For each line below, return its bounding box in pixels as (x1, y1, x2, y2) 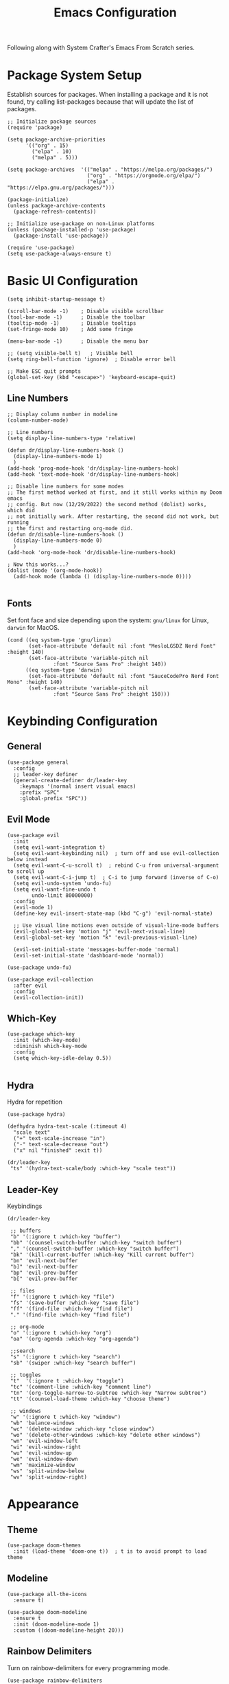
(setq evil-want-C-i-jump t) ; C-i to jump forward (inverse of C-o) (13, 874, 219, 880)
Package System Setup (7, 67, 143, 83)
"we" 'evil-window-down (10, 1455, 78, 1462)
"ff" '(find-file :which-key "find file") (10, 1305, 134, 1312)
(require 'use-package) (7, 244, 75, 251)
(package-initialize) (7, 196, 69, 203)
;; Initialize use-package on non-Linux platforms (7, 220, 155, 227)
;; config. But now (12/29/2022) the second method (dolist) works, (7, 501, 207, 508)
